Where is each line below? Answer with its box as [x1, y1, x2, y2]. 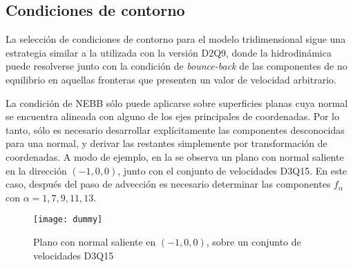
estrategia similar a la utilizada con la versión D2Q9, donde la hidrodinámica [6, 45, 332, 59]
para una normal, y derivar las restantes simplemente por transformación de [6, 136, 327, 150]
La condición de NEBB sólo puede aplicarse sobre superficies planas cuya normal [6, 95, 348, 110]
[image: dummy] [33, 215, 103, 225]
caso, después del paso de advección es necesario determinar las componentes [6, 177, 331, 191]
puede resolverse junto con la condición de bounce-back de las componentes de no [6, 59, 347, 73]
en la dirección [6, 163, 67, 177]
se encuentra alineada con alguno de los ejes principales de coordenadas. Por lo [6, 109, 339, 123]
